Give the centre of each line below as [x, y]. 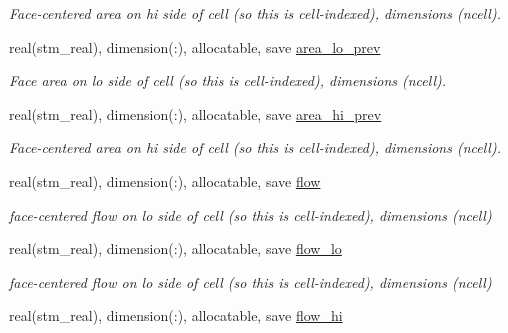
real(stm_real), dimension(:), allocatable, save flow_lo [175, 248]
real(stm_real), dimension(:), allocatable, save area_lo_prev [195, 46]
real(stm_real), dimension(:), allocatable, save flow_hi [176, 315]
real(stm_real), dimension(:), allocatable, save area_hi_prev [195, 113]
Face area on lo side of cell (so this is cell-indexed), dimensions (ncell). [228, 80]
